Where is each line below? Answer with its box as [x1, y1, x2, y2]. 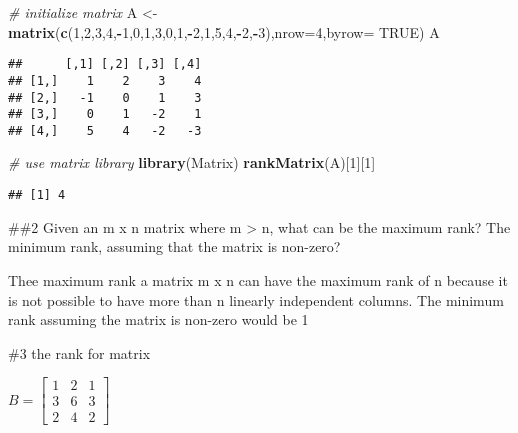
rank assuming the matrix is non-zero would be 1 [8, 309, 309, 330]
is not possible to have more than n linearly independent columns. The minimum [8, 289, 504, 310]
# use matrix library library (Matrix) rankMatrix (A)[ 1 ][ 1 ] [8, 152, 376, 173]
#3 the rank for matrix [8, 342, 151, 363]
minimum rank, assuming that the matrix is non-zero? [8, 236, 341, 257]
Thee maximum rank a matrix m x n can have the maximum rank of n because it [8, 269, 508, 290]
